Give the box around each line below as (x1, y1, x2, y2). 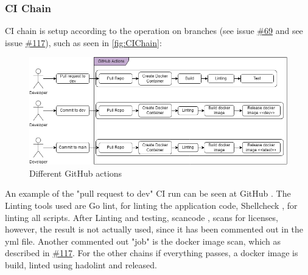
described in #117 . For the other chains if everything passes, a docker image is (5, 246, 298, 259)
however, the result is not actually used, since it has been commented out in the (5, 223, 304, 236)
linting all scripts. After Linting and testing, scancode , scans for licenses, (5, 211, 278, 223)
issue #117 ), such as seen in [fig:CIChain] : (5, 36, 162, 49)
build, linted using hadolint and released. (5, 259, 157, 271)
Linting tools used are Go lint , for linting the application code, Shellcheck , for (5, 199, 298, 212)
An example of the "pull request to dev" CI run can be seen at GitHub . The (5, 187, 291, 200)
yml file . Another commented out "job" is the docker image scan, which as (5, 234, 281, 247)
